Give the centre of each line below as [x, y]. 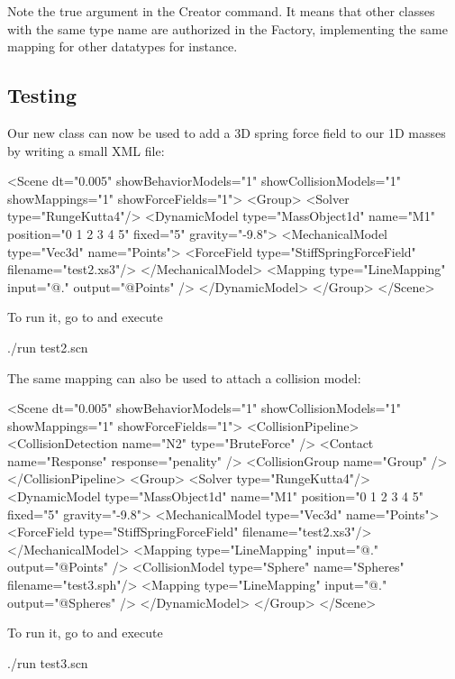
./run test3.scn [48, 662]
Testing [42, 95]
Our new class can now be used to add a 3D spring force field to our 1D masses [227, 132]
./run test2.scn [48, 347]
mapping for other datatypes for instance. [123, 46]
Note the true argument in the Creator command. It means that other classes [221, 11]
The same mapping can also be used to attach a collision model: [184, 377]
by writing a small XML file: [86, 150]
